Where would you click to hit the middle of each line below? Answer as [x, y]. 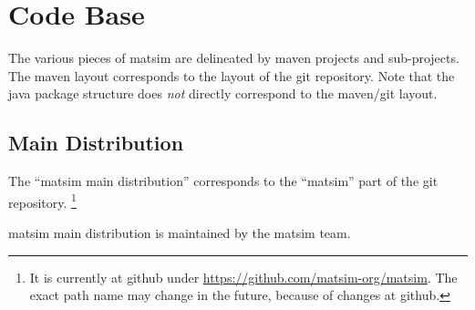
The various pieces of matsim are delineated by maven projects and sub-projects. [234, 58]
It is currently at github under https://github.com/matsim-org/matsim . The [243, 277]
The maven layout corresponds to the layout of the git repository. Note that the [232, 75]
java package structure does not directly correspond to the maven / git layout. [223, 93]
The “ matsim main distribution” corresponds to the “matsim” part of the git [223, 181]
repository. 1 [42, 201]
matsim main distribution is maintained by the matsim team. [180, 232]
